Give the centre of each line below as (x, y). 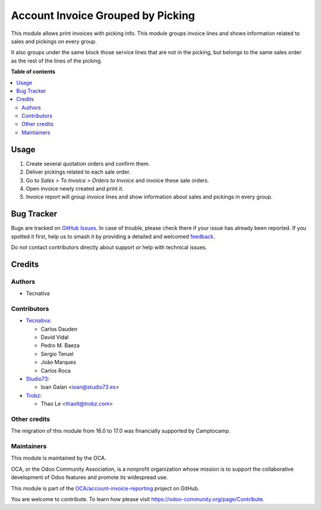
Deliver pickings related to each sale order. (78, 172)
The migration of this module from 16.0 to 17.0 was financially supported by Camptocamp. (121, 431)
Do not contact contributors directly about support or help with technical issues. (109, 247)
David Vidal (55, 337)
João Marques (59, 362)
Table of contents (33, 72)
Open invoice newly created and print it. (75, 188)
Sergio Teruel (57, 354)
